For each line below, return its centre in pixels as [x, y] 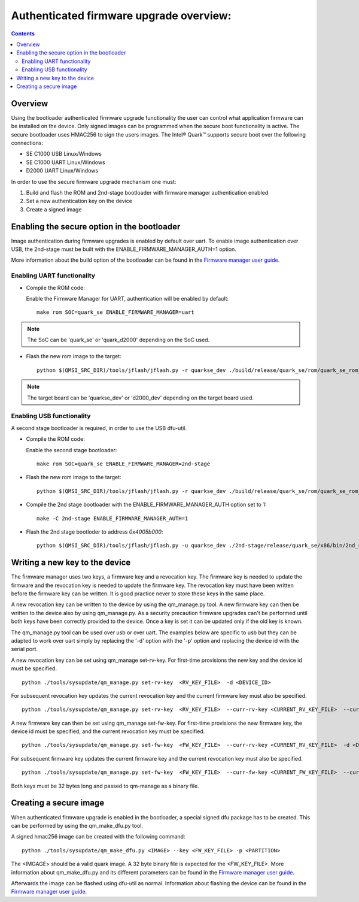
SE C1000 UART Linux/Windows [66, 162]
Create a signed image [54, 209]
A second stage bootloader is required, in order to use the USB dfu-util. [99, 428]
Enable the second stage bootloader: [72, 450]
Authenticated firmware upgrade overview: [121, 16]
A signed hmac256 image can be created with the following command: [98, 837]
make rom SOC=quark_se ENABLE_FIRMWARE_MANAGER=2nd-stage [124, 464]
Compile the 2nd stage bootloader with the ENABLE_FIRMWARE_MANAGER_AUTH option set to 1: [146, 505]
